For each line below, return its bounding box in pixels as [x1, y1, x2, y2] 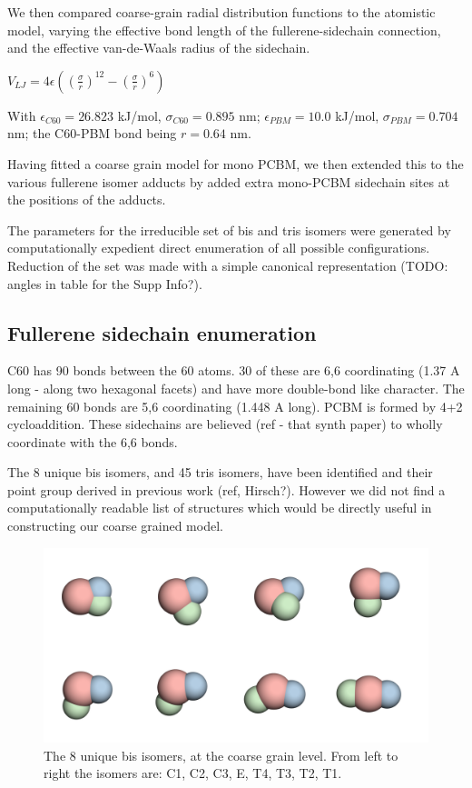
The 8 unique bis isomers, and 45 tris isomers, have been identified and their [7, 463, 433, 482]
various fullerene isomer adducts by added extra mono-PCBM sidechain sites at [7, 172, 450, 191]
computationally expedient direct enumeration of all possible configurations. [7, 238, 430, 257]
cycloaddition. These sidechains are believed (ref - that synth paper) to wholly [7, 414, 443, 434]
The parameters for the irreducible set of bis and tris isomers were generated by [7, 220, 451, 239]
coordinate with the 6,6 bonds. [7, 432, 178, 451]
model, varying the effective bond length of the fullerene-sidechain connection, [7, 20, 441, 39]
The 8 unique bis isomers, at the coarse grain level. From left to [44, 745, 398, 764]
